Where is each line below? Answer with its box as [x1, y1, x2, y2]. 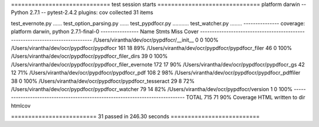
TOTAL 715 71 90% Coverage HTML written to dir [186, 94, 305, 101]
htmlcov [11, 102, 31, 109]
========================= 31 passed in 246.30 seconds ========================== [11, 113, 260, 120]
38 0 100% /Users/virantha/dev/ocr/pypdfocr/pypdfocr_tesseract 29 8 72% [11, 77, 195, 85]
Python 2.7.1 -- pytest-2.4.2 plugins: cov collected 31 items [11, 9, 154, 16]
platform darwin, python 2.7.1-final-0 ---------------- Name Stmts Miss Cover [11, 28, 199, 35]
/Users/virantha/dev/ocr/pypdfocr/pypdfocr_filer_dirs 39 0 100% [11, 53, 168, 60]
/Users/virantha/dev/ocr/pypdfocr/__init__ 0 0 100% [93, 36, 219, 44]
